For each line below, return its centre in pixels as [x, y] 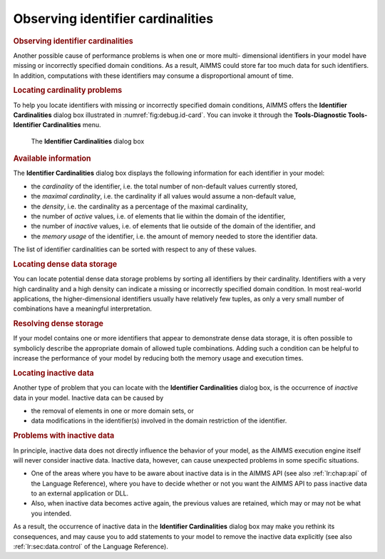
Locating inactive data [53, 373]
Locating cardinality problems [68, 91]
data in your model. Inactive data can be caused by [88, 398]
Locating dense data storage [65, 264]
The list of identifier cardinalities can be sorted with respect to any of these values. [135, 249]
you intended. [51, 513]
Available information [52, 158]
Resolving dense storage [58, 323]
